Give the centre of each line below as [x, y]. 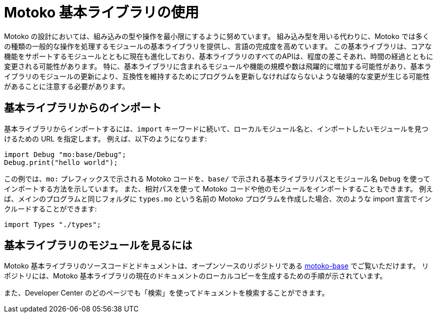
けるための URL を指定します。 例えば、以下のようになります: [105, 138]
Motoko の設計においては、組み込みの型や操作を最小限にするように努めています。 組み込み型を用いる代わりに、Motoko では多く [217, 36]
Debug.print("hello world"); [61, 162]
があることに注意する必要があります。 [67, 86]
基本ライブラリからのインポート [83, 108]
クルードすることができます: [50, 208]
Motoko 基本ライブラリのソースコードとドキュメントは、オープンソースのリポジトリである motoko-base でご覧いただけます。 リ [216, 266]
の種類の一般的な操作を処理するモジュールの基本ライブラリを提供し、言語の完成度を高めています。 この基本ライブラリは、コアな [218, 46]
